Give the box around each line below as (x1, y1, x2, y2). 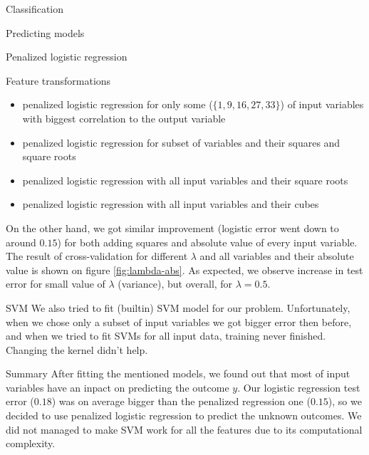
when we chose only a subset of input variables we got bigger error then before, (6, 314, 352, 329)
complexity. (6, 436, 56, 451)
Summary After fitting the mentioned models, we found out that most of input (6, 366, 350, 381)
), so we (328, 394, 362, 409)
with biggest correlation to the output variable (22, 110, 226, 125)
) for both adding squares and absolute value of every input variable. (57, 234, 358, 249)
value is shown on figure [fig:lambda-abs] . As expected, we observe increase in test (6, 262, 363, 277)
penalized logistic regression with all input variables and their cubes (22, 197, 319, 211)
